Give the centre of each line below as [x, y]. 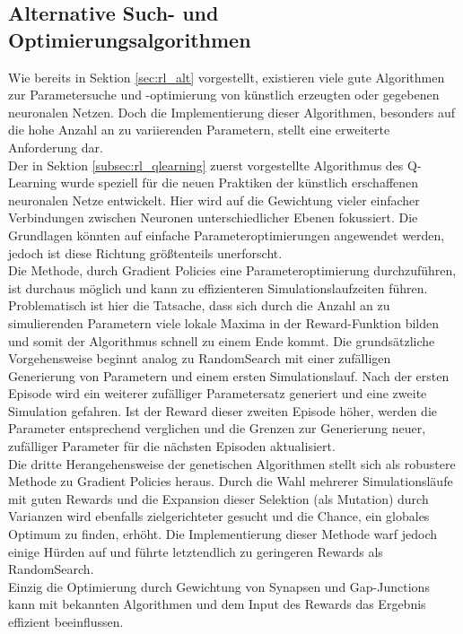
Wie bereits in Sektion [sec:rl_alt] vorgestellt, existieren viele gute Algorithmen [227, 77]
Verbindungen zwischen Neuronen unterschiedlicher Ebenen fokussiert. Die [213, 217]
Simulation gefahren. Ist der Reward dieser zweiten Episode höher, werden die [223, 410]
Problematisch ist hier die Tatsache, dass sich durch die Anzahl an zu [199, 305]
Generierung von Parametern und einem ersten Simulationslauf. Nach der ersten [229, 375]
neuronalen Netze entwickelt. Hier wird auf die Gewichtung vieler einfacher [214, 200]
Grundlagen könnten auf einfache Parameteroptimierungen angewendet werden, [227, 234]
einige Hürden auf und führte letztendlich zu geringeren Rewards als [196, 551]
